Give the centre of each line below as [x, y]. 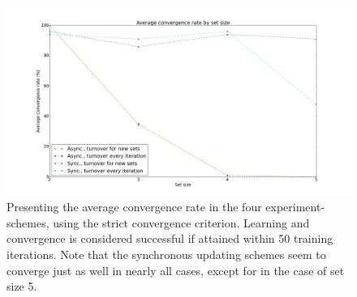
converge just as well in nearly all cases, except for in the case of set [176, 270]
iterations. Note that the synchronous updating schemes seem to [166, 254]
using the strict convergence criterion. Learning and [181, 222]
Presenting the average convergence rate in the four [134, 207]
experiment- [295, 207]
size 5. [22, 286]
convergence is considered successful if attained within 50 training [170, 238]
